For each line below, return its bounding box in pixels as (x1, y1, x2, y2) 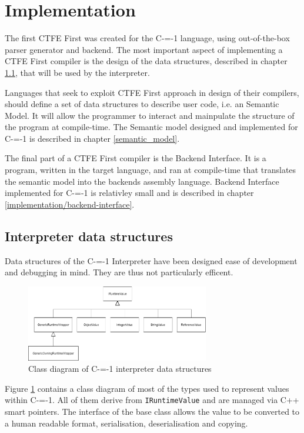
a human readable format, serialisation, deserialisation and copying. (5, 417, 248, 429)
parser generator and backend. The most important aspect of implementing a (5, 43, 283, 55)
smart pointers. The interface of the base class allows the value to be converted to (5, 405, 300, 418)
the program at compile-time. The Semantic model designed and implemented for (5, 121, 298, 133)
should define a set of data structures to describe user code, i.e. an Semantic (5, 98, 279, 110)
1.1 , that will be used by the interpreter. (5, 66, 150, 78)
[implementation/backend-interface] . (5, 198, 135, 210)
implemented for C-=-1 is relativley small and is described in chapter (5, 186, 254, 199)
